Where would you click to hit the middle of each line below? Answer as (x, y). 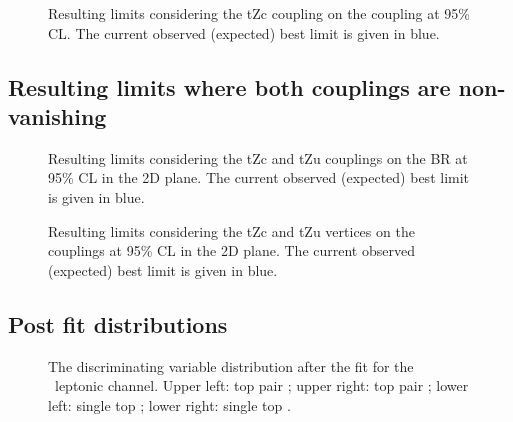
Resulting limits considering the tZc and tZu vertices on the (231, 230)
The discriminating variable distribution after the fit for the (231, 365)
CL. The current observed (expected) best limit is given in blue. (244, 32)
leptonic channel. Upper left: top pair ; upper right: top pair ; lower (261, 385)
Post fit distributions (118, 323)
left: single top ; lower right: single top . (169, 404)
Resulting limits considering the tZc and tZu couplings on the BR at (258, 157)
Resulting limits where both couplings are (229, 86)
